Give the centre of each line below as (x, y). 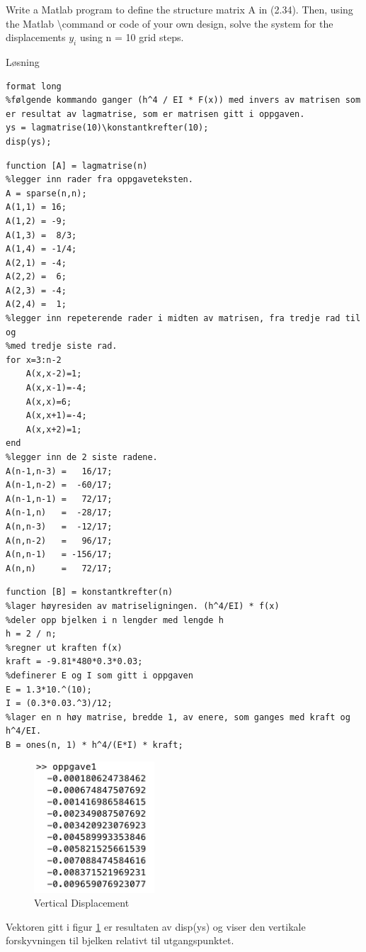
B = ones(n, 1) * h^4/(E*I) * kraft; (95, 745)
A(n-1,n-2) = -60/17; (59, 485)
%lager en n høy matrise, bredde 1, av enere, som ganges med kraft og (178, 717)
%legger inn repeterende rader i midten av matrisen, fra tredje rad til (183, 319)
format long (34, 86)
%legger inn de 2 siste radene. (82, 458)
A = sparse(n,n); (46, 193)
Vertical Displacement (82, 903)
